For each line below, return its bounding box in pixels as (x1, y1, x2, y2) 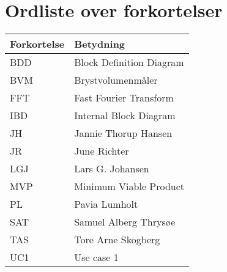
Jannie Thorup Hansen (74, 126, 173, 141)
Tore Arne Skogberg (74, 232, 160, 247)
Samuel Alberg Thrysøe (74, 215, 176, 229)
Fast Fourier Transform (74, 90, 174, 105)
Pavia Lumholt (74, 197, 138, 211)
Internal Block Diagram (74, 108, 176, 123)
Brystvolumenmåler (74, 73, 158, 87)
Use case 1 (74, 250, 119, 265)
